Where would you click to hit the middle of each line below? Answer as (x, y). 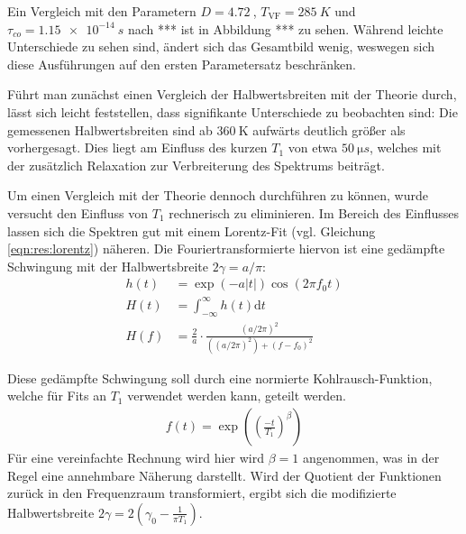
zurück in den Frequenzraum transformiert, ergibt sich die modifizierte (202, 493)
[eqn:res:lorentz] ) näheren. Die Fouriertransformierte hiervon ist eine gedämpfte (226, 249)
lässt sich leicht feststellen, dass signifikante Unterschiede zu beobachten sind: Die (233, 111)
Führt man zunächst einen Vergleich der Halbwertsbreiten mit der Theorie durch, (232, 94)
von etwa (313, 147)
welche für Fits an (57, 396)
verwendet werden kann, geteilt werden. (237, 396)
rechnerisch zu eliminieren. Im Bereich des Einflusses (314, 212)
